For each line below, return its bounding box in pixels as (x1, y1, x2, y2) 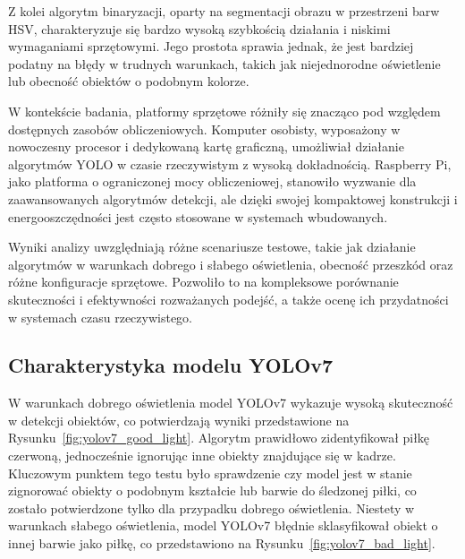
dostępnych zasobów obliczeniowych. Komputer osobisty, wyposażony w (8, 119, 401, 138)
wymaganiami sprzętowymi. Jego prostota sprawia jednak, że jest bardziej (8, 37, 414, 56)
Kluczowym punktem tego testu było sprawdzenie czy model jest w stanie (8, 463, 412, 482)
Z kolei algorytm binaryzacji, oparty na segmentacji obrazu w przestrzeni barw (8, 2, 440, 20)
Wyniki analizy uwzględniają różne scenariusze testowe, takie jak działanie (8, 237, 416, 256)
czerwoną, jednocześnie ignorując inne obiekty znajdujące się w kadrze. (8, 446, 396, 465)
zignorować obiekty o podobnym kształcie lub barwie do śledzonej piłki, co (8, 481, 417, 500)
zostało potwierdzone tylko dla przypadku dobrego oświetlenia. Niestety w (8, 498, 415, 517)
